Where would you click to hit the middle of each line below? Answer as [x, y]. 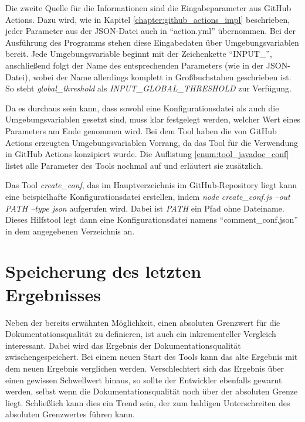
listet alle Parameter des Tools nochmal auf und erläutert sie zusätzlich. [134, 165]
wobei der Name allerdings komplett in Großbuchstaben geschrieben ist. [162, 76]
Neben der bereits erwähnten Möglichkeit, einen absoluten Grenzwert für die [143, 322]
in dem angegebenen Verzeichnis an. [70, 231]
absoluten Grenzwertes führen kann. [70, 414]
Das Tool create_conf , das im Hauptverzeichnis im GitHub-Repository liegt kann [151, 185]
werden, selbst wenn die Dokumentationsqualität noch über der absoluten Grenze [152, 391]
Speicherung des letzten [104, 271]
